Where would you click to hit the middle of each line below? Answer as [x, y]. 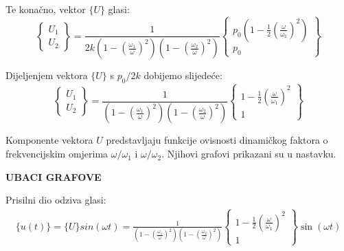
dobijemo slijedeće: [183, 75]
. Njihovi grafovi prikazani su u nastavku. [249, 154]
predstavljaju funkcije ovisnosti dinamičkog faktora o [217, 140]
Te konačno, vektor [46, 9]
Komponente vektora [49, 140]
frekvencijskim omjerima [57, 154]
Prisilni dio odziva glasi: [56, 200]
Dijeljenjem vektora [47, 75]
